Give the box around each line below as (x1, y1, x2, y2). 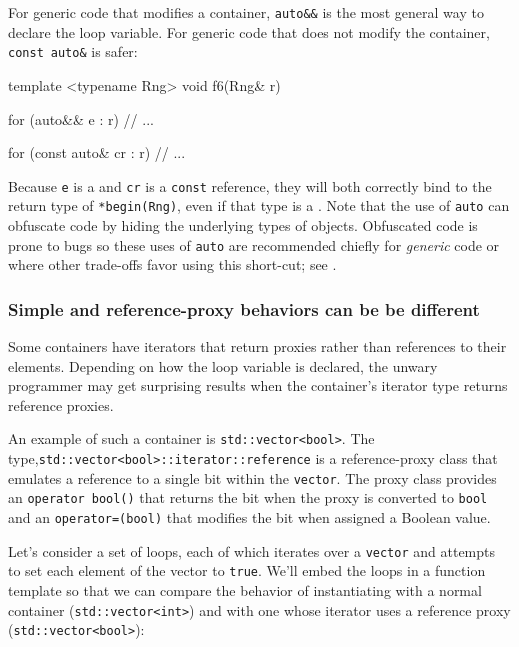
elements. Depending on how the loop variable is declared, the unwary (8, 355, 438, 376)
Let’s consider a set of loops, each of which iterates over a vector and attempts (8, 540, 496, 561)
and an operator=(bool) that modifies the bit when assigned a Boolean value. (8, 507, 491, 528)
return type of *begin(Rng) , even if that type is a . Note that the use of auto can (8, 195, 510, 216)
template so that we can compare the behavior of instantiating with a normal (8, 580, 482, 601)
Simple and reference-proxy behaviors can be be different (8, 296, 480, 321)
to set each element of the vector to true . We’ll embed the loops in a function (8, 560, 486, 581)
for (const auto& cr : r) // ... (8, 142, 186, 163)
